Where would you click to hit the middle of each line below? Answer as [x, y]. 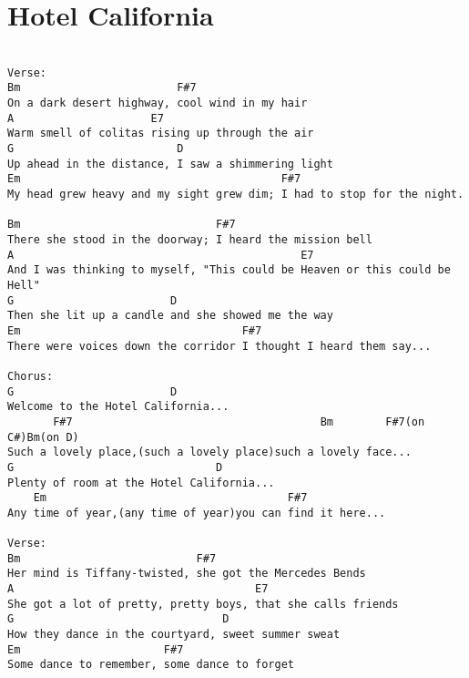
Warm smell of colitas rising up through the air [161, 134]
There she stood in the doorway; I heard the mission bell [190, 240]
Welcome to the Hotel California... [118, 407]
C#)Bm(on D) [43, 437]
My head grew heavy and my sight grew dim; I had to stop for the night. [236, 195]
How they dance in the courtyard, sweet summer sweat [174, 635]
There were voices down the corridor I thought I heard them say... [219, 346]
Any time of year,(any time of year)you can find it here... [197, 513]
